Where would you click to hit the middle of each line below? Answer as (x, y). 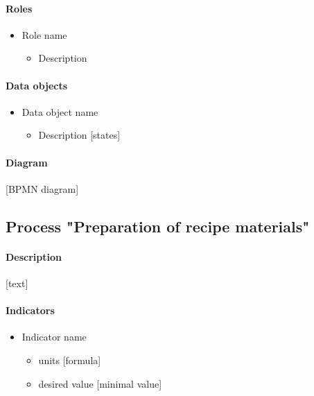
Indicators (30, 310)
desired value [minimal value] (100, 383)
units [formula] (70, 360)
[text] (17, 283)
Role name (44, 34)
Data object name (60, 111)
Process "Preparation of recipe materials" (158, 226)
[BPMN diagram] (42, 188)
